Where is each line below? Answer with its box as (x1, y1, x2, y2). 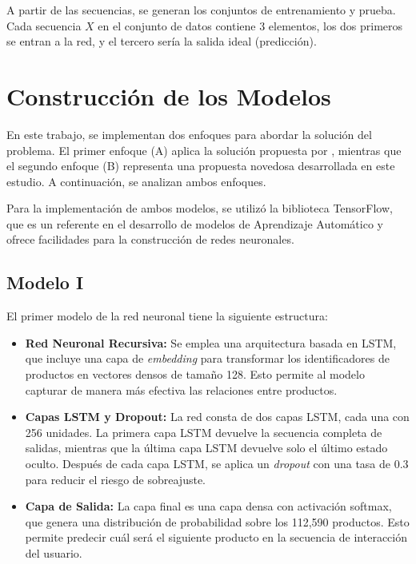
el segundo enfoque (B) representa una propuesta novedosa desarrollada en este (6, 157, 395, 174)
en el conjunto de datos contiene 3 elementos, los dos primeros (98, 17, 403, 34)
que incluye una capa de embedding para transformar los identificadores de (25, 350, 390, 367)
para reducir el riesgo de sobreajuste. (25, 471, 206, 487)
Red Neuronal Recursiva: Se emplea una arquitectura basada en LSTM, (25, 334, 397, 351)
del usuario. (25, 544, 82, 561)
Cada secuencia (6, 17, 82, 34)
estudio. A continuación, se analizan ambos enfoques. (6, 173, 266, 189)
